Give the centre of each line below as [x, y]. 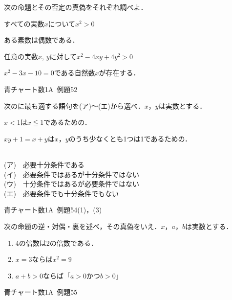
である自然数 [74, 73]
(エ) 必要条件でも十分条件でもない [61, 193]
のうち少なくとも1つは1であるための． [130, 138]
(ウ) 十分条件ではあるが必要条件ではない [72, 184]
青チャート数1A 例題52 [41, 89]
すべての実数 [24, 23]
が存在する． [119, 73]
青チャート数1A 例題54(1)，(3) [53, 210]
